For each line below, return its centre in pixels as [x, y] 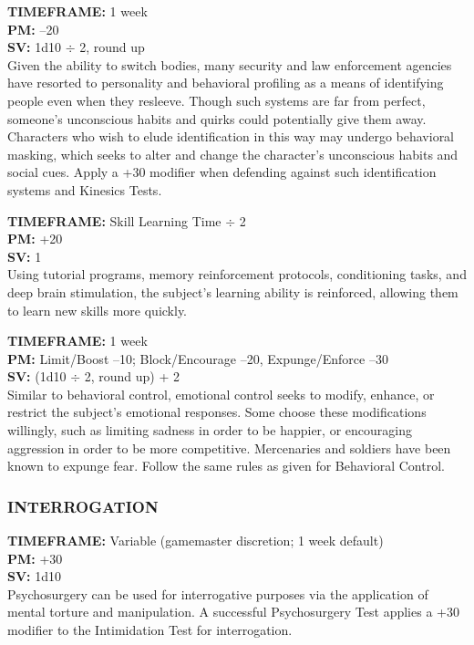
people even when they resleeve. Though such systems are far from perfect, [216, 100]
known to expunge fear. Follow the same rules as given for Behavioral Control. [226, 466]
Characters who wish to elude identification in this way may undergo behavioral [231, 136]
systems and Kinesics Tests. [85, 189]
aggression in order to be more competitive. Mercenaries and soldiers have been [229, 447]
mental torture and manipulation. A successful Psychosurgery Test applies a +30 [233, 612]
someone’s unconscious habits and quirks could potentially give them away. [217, 118]
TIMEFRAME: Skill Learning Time [114, 220]
